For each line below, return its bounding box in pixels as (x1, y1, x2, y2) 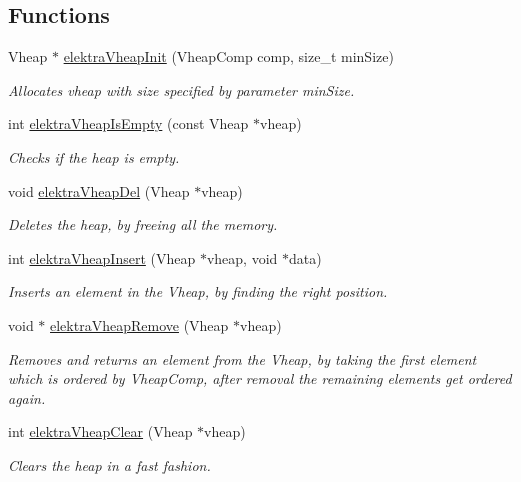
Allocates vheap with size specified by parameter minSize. (8, 79, 355, 100)
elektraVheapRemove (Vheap (50, 314, 229, 335)
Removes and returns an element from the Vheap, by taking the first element (8, 348, 477, 369)
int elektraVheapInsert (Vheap (8, 247, 196, 268)
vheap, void (206, 247, 278, 268)
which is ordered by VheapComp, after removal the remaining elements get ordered (8, 368, 512, 389)
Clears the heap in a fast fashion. (8, 454, 211, 475)
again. (8, 387, 46, 408)
